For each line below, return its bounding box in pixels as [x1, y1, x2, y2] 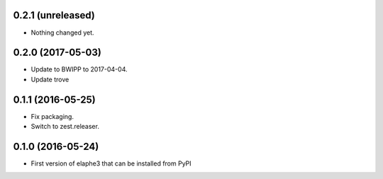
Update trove [30, 75, 70, 83]
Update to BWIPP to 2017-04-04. [30, 65, 128, 74]
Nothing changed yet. [30, 28, 95, 37]
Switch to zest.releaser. [30, 122, 99, 131]
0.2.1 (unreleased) [13, 9, 95, 21]
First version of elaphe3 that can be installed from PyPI [30, 159, 191, 168]
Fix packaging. [30, 112, 74, 120]
